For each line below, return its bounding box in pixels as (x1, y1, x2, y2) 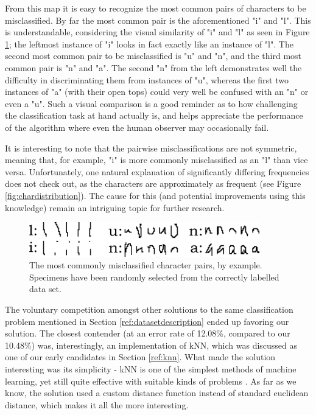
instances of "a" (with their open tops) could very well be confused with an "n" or (5, 85, 309, 98)
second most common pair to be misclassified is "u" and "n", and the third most (5, 49, 302, 62)
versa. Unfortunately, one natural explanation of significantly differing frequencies (5, 165, 309, 178)
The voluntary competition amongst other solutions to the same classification (5, 302, 293, 315)
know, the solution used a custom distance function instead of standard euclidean (5, 386, 309, 399)
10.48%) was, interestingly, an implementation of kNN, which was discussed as (5, 338, 298, 351)
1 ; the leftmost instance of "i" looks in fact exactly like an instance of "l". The (5, 37, 293, 50)
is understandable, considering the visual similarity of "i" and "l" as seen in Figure (5, 26, 310, 38)
